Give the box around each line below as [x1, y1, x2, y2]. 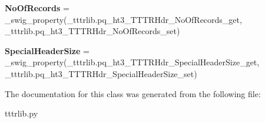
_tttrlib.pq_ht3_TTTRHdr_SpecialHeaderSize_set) [5, 67, 197, 79]
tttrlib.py [5, 107, 38, 119]
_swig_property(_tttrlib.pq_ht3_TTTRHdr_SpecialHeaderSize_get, [5, 56, 260, 68]
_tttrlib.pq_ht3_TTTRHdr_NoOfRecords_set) [5, 25, 180, 37]
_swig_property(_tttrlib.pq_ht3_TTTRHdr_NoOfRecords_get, [5, 13, 242, 25]
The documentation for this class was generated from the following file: [5, 87, 261, 99]
